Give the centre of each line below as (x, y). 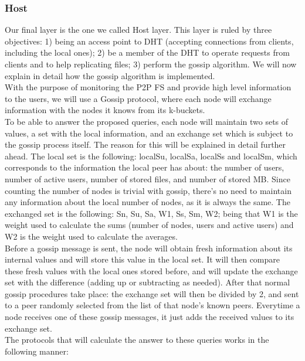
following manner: (37, 351)
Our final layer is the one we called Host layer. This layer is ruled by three (138, 30)
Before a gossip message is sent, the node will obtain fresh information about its (149, 248)
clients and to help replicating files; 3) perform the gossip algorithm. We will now (151, 64)
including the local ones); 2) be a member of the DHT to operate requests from (147, 52)
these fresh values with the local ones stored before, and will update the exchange (151, 270)
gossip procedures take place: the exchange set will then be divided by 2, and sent (152, 293)
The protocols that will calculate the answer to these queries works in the (137, 340)
